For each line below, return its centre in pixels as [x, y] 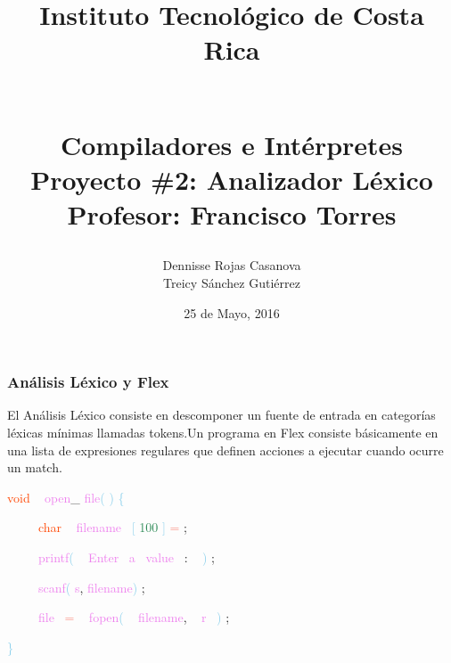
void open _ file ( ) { [66, 497]
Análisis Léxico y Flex [88, 382]
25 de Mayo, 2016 [232, 312]
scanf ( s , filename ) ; [92, 587]
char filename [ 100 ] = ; [113, 527]
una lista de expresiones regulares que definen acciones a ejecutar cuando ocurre [225, 450]
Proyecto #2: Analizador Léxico [232, 179]
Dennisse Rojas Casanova [232, 265]
